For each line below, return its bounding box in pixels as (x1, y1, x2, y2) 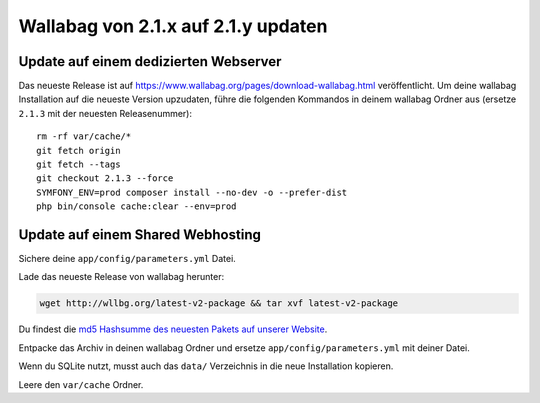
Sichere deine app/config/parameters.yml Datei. (18, 253, 237, 265)
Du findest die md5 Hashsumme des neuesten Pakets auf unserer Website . (18, 323, 328, 335)
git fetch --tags (36, 159, 121, 170)
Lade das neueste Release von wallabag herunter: (18, 271, 225, 283)
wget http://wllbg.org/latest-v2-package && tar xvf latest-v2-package (39, 298, 399, 309)
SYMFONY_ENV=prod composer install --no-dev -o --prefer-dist (36, 186, 348, 198)
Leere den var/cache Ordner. (18, 378, 144, 390)
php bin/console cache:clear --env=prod (36, 201, 237, 212)
